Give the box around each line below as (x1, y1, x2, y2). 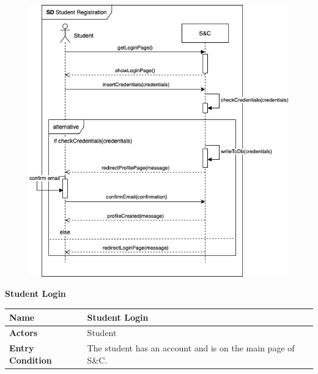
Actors (9, 326, 38, 339)
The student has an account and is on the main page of (87, 342, 295, 354)
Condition (9, 353, 52, 366)
